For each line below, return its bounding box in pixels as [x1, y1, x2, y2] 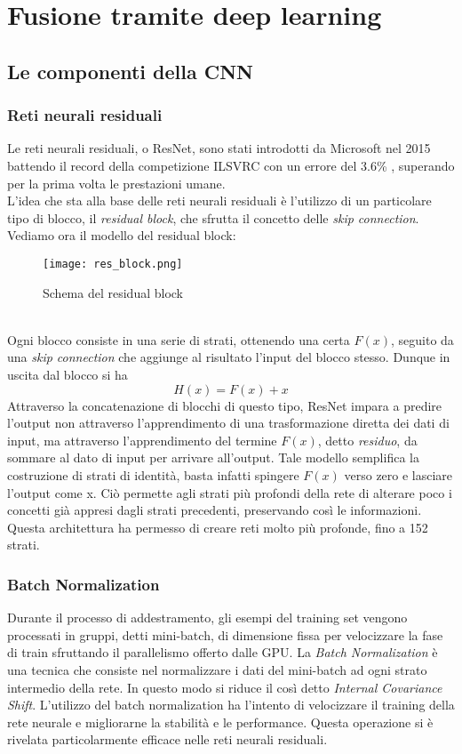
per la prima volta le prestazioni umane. [7, 173, 226, 192]
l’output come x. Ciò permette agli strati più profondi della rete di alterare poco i [7, 483, 452, 501]
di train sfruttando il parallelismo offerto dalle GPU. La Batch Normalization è [7, 643, 438, 662]
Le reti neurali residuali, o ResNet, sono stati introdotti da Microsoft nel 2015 [7, 139, 431, 157]
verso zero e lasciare [344, 465, 453, 484]
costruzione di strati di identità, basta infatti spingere [7, 465, 299, 484]
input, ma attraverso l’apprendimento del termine [7, 430, 277, 449]
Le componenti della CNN [7, 57, 254, 84]
